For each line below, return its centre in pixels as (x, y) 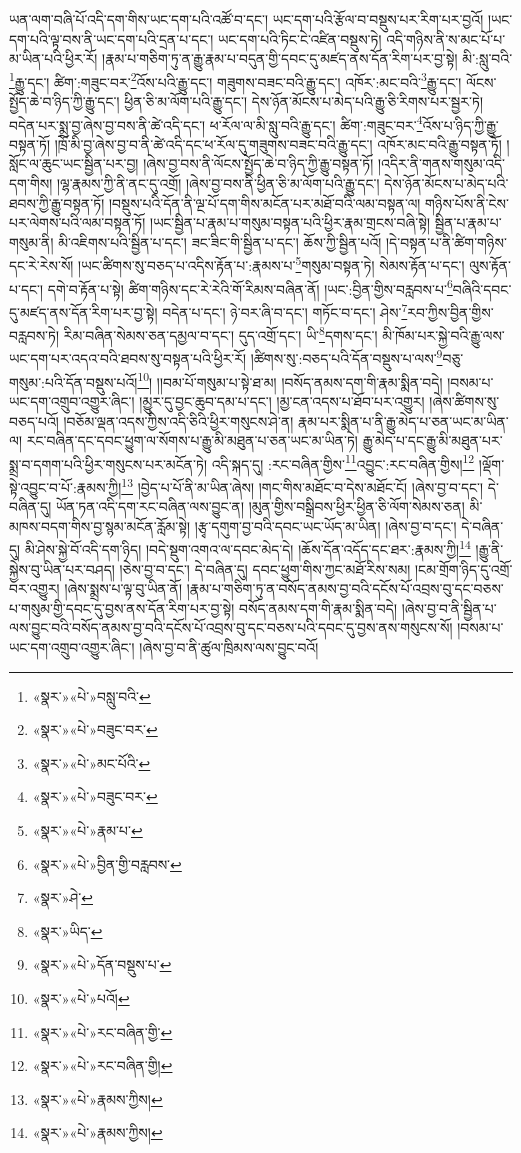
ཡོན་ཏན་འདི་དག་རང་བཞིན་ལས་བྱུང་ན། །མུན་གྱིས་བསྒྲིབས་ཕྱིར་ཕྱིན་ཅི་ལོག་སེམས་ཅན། (260, 506)
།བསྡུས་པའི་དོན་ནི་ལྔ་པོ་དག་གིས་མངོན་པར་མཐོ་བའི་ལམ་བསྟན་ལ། (265, 202)
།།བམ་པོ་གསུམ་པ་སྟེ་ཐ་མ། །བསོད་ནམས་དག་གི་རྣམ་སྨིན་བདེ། (299, 381)
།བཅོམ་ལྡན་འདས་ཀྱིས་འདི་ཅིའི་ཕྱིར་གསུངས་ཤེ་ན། (178, 420)
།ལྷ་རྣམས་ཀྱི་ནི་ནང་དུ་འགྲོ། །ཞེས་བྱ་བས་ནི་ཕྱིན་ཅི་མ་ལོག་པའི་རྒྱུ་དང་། (218, 183)
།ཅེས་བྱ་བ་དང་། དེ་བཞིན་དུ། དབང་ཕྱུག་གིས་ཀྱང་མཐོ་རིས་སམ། (265, 568)
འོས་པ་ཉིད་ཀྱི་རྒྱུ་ (460, 124)
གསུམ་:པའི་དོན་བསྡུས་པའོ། (73, 381)
